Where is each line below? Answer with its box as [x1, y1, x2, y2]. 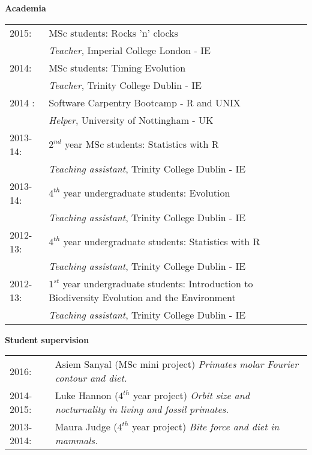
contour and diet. [55, 371, 127, 385]
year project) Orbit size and [133, 388, 250, 403]
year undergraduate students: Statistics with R [63, 234, 260, 249]
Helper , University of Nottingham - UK [49, 112, 214, 127]
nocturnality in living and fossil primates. [55, 402, 229, 417]
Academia [5, 2, 46, 14]
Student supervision [5, 333, 89, 346]
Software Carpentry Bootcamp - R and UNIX [49, 95, 241, 109]
